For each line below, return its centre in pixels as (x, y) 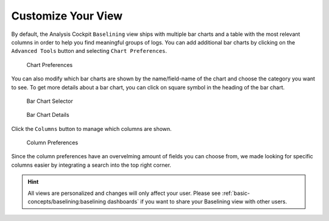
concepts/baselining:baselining (67, 202)
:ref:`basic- (236, 193)
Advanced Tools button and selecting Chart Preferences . (89, 51)
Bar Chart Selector (50, 101)
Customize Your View (67, 16)
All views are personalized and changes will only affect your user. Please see (124, 193)
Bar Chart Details (48, 115)
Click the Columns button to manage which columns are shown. (91, 128)
